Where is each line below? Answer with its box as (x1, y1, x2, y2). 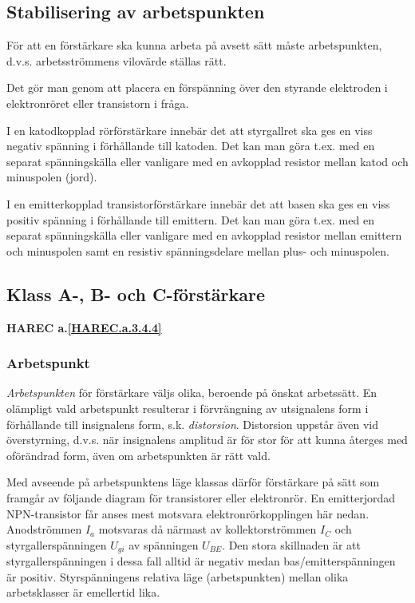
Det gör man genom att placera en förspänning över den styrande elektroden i (6, 79, 388, 96)
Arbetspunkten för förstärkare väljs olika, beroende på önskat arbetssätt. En (6, 384, 377, 401)
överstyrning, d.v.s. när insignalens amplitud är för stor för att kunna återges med (6, 431, 408, 448)
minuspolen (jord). (6, 169, 97, 185)
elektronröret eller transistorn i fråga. (6, 94, 189, 111)
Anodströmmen (6, 521, 82, 538)
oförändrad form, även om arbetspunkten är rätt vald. (6, 446, 271, 463)
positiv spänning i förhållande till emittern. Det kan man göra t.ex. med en (6, 211, 374, 228)
